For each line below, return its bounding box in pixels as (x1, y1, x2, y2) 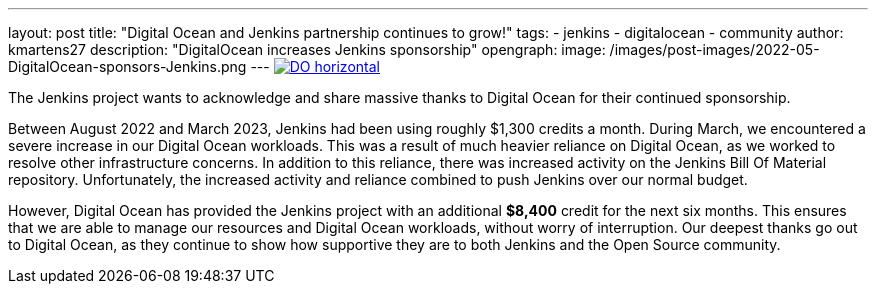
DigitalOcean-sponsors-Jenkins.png (8, 58, 247, 75)
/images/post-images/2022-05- (609, 41, 820, 58)
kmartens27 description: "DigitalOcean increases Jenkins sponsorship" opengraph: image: (8, 41, 606, 58)
